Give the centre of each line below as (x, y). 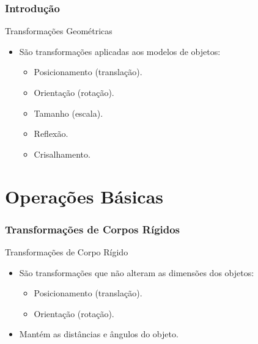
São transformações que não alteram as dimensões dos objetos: (137, 272)
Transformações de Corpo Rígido (67, 251)
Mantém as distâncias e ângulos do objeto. (99, 334)
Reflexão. (51, 134)
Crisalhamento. (62, 154)
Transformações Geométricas (59, 31)
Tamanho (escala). (68, 113)
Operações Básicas (84, 196)
